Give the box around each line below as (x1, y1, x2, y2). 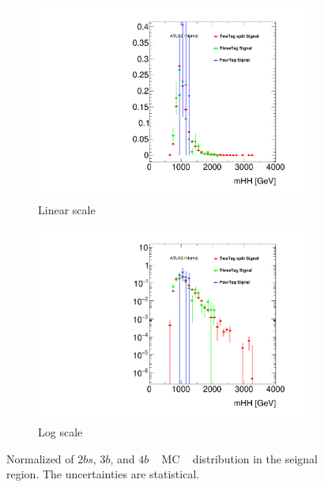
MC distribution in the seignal (161, 450, 318, 466)
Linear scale (38, 201, 96, 217)
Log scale (38, 424, 83, 440)
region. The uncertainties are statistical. (6, 466, 200, 482)
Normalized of (6, 450, 74, 466)
